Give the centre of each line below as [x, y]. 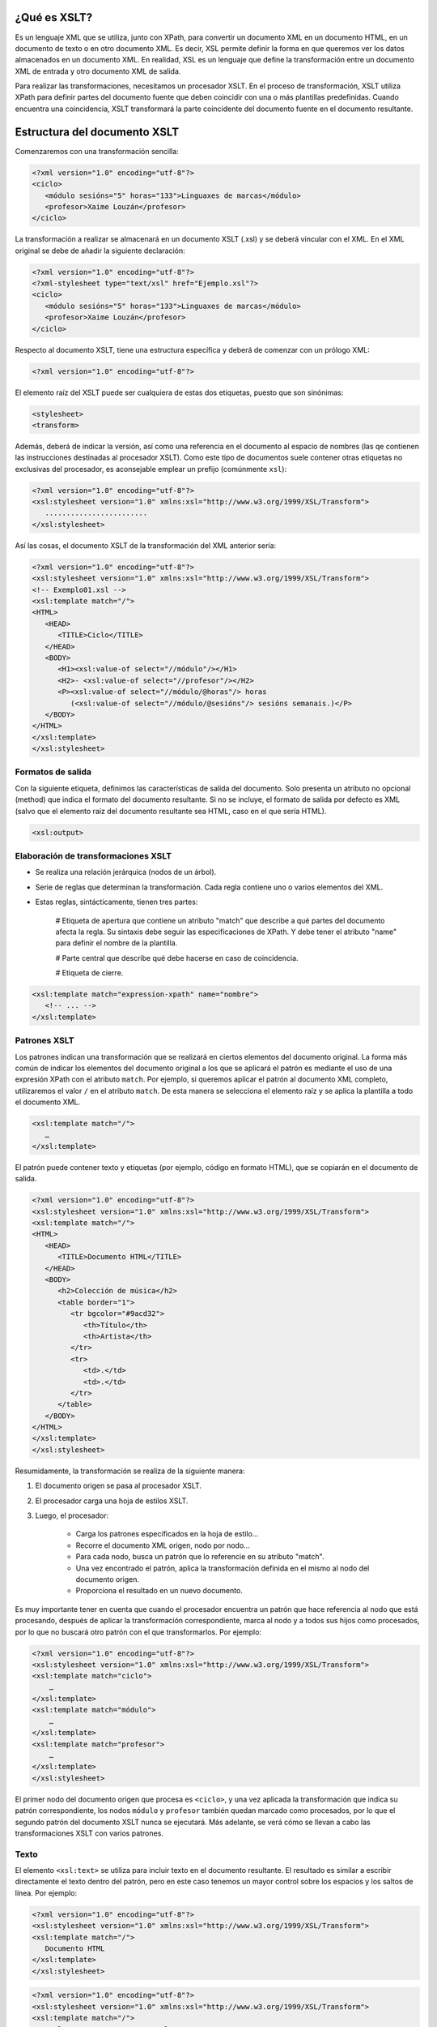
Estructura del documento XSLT [97, 132]
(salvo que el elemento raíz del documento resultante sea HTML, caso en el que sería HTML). [171, 811]
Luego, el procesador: [72, 1515]
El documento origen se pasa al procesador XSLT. [119, 1486]
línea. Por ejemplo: [46, 1892]
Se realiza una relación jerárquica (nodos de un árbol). [126, 872]
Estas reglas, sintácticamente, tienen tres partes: [117, 902]
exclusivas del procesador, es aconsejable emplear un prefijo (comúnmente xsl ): [151, 469]
